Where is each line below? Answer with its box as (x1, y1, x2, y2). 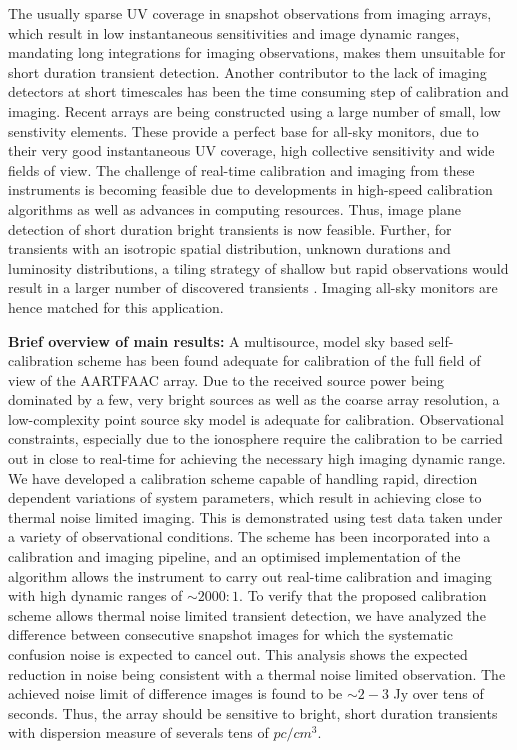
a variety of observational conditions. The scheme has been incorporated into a (8, 526, 491, 547)
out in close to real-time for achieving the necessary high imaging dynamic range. (8, 448, 506, 469)
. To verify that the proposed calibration (239, 585, 487, 606)
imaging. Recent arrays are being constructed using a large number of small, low (8, 100, 501, 121)
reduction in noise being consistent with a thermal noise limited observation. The (8, 663, 506, 684)
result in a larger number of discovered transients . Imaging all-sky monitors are (8, 277, 498, 298)
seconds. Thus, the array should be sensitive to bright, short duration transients (8, 702, 498, 723)
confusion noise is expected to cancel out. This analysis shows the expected (8, 644, 468, 664)
